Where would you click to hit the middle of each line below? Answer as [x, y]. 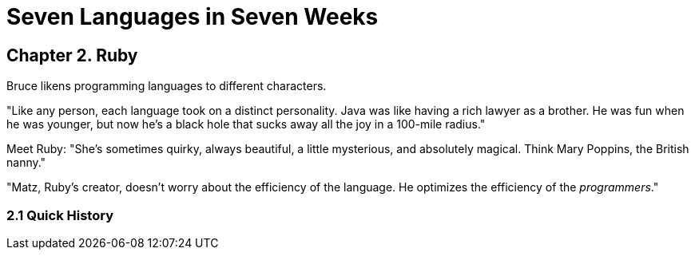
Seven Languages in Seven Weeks [193, 17]
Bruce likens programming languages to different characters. [167, 86]
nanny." [26, 163]
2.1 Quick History [60, 215]
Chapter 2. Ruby [72, 55]
